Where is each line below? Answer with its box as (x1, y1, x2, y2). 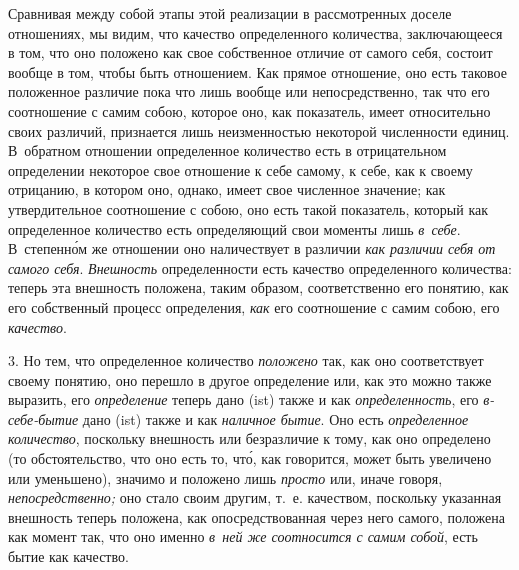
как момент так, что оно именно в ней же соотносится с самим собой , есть (8, 526, 478, 547)
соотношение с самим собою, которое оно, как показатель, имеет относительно (8, 100, 491, 121)
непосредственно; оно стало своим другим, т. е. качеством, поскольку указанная (8, 487, 502, 508)
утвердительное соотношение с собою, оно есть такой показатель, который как (8, 198, 489, 219)
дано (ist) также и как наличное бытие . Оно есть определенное (82, 408, 469, 429)
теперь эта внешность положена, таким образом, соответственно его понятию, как (8, 277, 509, 298)
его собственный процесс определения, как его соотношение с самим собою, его (8, 296, 500, 317)
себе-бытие (8, 408, 79, 429)
